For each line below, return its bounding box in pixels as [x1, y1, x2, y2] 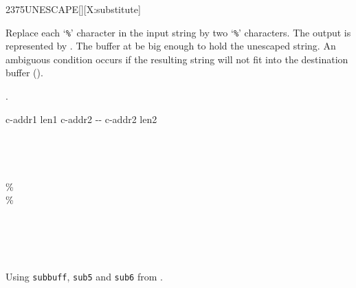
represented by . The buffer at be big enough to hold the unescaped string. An [5, 38, 336, 53]
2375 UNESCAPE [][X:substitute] [5, 2, 141, 16]
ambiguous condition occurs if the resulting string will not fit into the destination [5, 52, 348, 66]
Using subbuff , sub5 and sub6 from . [5, 269, 163, 284]
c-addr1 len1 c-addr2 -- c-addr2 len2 [5, 111, 157, 126]
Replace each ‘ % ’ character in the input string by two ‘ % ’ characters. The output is [5, 25, 351, 39]
